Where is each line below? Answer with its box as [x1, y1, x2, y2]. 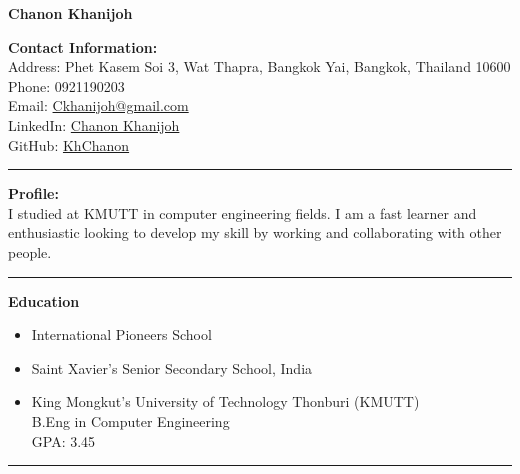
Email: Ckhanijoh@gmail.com [8, 95, 189, 116]
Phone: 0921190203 [8, 75, 125, 96]
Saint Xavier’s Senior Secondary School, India [31, 357, 313, 378]
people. [8, 241, 52, 262]
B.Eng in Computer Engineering [31, 410, 230, 431]
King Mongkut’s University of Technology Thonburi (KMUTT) [31, 391, 420, 412]
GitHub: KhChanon [8, 134, 130, 155]
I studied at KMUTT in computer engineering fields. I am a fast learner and [8, 202, 477, 223]
